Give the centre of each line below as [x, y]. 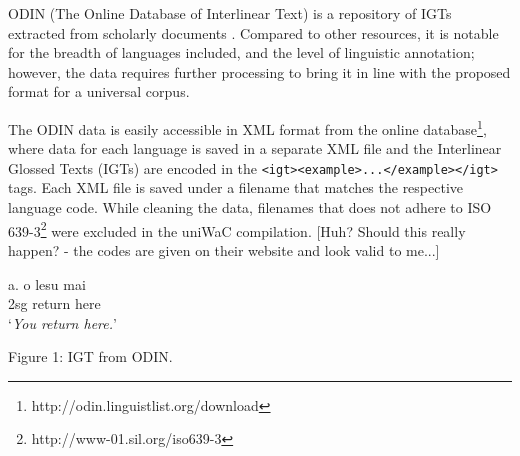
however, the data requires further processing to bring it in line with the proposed [259, 71]
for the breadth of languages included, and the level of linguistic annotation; [241, 52]
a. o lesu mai [47, 283]
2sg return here [54, 303]
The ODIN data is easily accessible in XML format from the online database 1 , [247, 127]
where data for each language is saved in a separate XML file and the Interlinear [255, 148]
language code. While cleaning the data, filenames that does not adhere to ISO [250, 207]
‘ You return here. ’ [62, 322]
